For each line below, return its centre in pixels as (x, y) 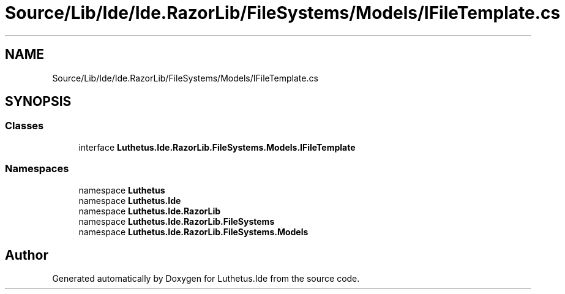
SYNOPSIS (38, 102)
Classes (24, 126)
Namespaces (37, 169)
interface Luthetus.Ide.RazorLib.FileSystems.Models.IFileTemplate (217, 147)
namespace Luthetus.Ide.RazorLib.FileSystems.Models (193, 232)
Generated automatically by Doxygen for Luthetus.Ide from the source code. (206, 279)
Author (27, 255)
